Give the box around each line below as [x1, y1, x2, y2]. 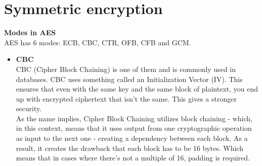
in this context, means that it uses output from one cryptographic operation [16, 123, 252, 133]
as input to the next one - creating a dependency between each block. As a [16, 133, 248, 143]
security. [16, 103, 42, 114]
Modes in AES [4, 27, 56, 38]
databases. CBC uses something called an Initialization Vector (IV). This [16, 73, 243, 84]
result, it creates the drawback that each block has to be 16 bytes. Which [16, 142, 243, 153]
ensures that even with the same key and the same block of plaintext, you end [16, 84, 258, 94]
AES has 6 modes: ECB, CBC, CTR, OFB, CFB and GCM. [4, 37, 191, 47]
